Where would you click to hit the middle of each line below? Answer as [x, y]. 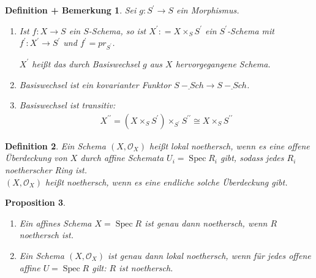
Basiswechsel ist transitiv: [67, 105]
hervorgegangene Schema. [223, 63]
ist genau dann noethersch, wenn [206, 223]
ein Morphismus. [208, 10]
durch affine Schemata [122, 158]
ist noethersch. [146, 267]
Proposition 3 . [35, 202]
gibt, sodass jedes [252, 158]
